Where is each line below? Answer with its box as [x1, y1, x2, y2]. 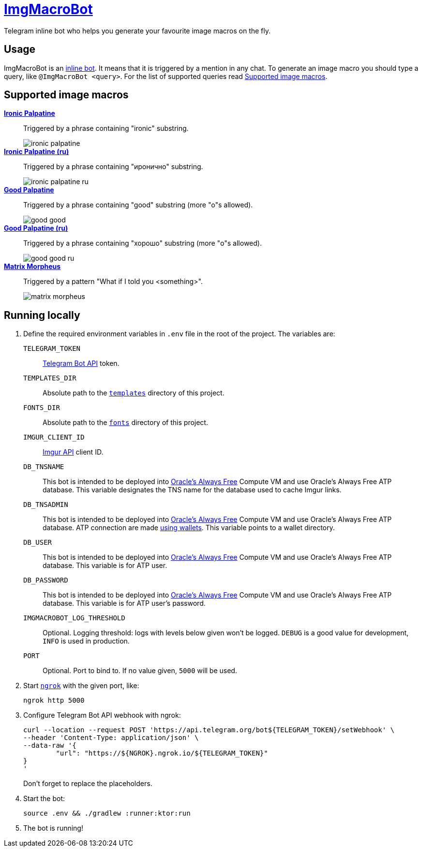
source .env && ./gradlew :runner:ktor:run [23, 809, 191, 818]
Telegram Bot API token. [43, 359, 120, 368]
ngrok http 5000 [23, 696, 85, 705]
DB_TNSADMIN [23, 501, 68, 509]
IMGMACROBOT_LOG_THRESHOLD [23, 614, 125, 622]
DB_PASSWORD [23, 576, 68, 584]
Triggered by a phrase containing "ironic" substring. [23, 124, 189, 133]
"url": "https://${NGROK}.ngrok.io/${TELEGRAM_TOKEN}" [56, 749, 268, 757]
